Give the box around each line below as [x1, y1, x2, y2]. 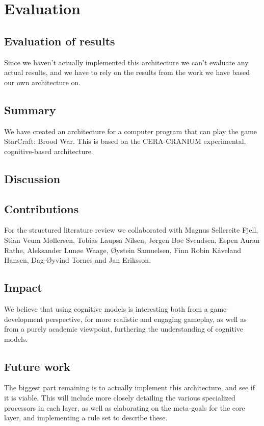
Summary [4, 102, 56, 117]
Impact [4, 280, 42, 295]
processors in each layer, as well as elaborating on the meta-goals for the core [4, 402, 245, 413]
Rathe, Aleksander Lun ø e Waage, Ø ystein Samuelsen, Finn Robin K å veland [4, 244, 242, 255]
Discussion [4, 170, 61, 186]
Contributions [4, 201, 79, 216]
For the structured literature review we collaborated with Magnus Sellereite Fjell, [4, 224, 258, 235]
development [4, 313, 43, 324]
